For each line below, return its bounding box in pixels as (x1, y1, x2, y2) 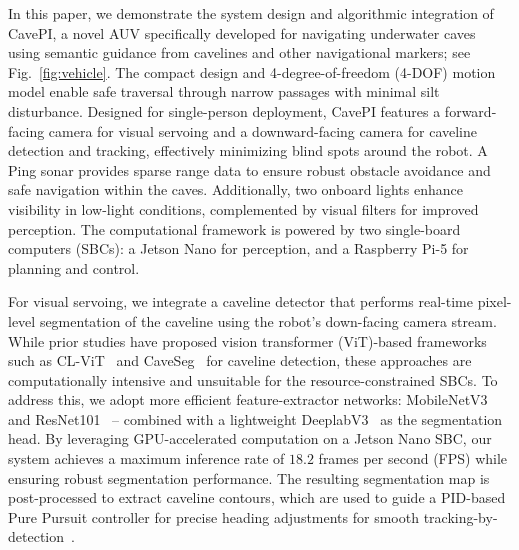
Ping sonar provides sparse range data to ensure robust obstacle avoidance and (8, 159, 491, 180)
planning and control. (8, 257, 140, 278)
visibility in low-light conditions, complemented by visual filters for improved (8, 198, 479, 219)
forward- (444, 100, 497, 121)
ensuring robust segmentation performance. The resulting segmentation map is (8, 467, 490, 488)
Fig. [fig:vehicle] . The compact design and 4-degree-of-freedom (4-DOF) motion (8, 61, 496, 82)
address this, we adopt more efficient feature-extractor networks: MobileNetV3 (8, 389, 488, 410)
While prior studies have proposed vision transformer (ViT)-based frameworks (8, 330, 487, 351)
